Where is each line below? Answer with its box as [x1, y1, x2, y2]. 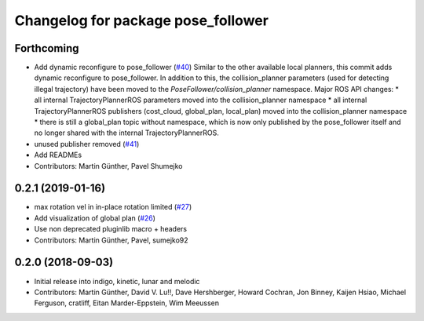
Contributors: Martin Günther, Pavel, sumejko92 [34, 235, 188, 245]
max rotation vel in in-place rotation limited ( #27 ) [34, 202, 192, 212]
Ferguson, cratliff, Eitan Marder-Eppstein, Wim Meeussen [34, 298, 220, 308]
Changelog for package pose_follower [14, 12, 269, 29]
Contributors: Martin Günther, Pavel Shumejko [34, 161, 183, 170]
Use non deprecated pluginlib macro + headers [34, 224, 188, 234]
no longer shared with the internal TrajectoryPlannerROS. [34, 128, 219, 137]
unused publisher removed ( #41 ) [34, 139, 140, 148]
